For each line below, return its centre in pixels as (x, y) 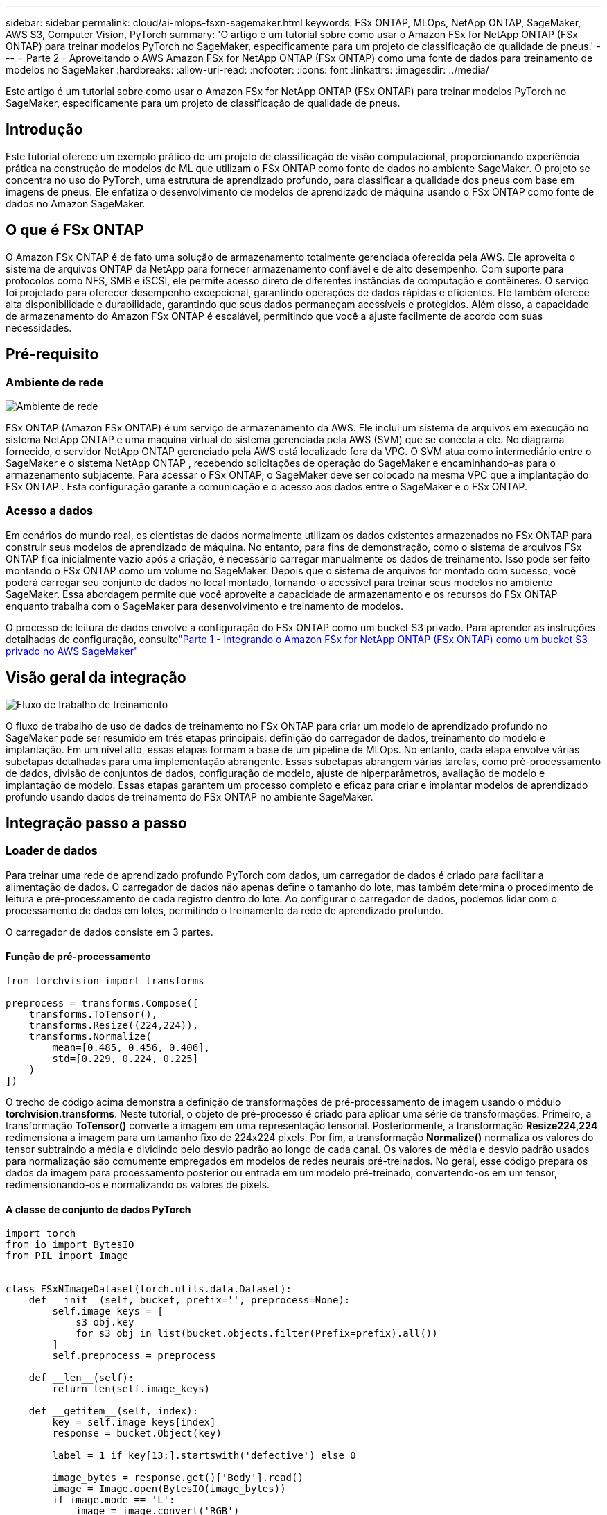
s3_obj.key (105, 1323)
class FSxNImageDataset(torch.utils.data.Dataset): (149, 1289)
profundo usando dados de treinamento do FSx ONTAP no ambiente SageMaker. (190, 796)
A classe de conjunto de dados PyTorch (98, 1209)
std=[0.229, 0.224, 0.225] (125, 1058)
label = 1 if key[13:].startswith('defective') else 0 (204, 1456)
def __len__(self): (81, 1378)
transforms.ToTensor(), (93, 1014)
